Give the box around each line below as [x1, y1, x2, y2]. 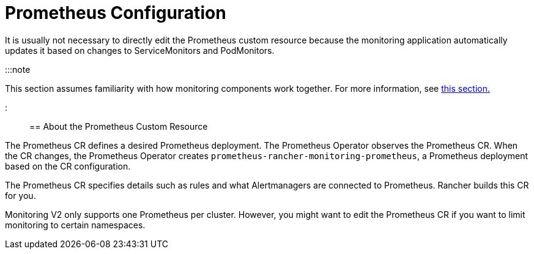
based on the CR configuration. [5, 160, 131, 171]
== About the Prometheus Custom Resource [29, 121, 208, 132]
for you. [5, 190, 36, 201]
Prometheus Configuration [5, 2, 226, 23]
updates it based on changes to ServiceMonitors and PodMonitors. [5, 45, 275, 56]
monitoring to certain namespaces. [5, 219, 146, 230]
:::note [5, 64, 31, 75]
